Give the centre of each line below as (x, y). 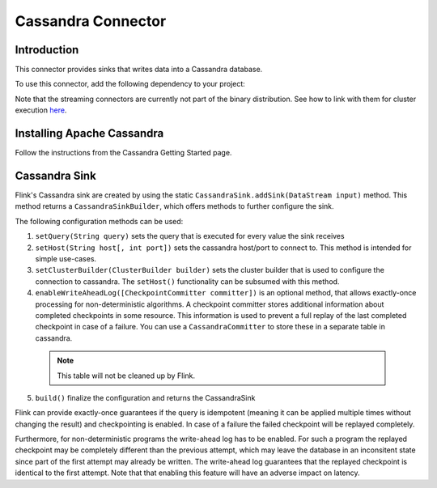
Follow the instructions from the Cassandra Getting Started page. (123, 153)
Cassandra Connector (91, 21)
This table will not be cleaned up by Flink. (126, 376)
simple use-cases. (66, 259)
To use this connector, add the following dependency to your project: (130, 84)
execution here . (41, 110)
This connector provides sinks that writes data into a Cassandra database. (139, 70)
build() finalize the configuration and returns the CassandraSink (145, 397)
